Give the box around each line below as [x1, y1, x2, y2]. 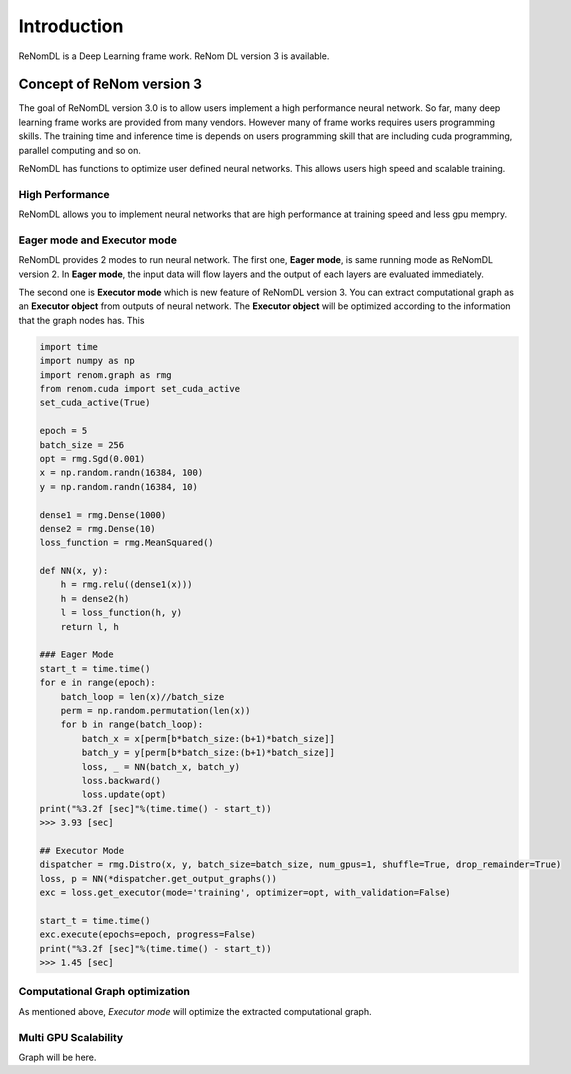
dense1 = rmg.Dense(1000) [39, 509, 167, 520]
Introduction [18, 15, 124, 37]
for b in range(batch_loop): [60, 719, 204, 730]
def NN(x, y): [39, 565, 109, 577]
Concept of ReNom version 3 [18, 76, 202, 93]
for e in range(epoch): [39, 677, 157, 689]
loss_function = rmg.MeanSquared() [39, 537, 214, 549]
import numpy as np [39, 355, 135, 367]
